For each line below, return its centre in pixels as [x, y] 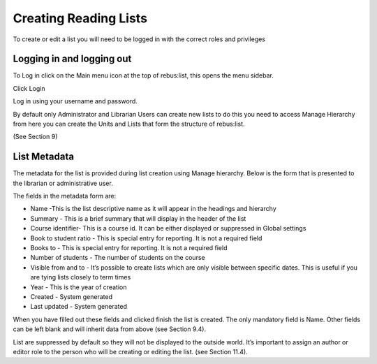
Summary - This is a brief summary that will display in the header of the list [138, 218]
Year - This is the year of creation [79, 287]
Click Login [29, 88]
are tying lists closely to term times [81, 277]
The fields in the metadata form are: [65, 196]
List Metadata [44, 157]
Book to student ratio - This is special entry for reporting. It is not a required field [146, 238]
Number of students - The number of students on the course [118, 258]
